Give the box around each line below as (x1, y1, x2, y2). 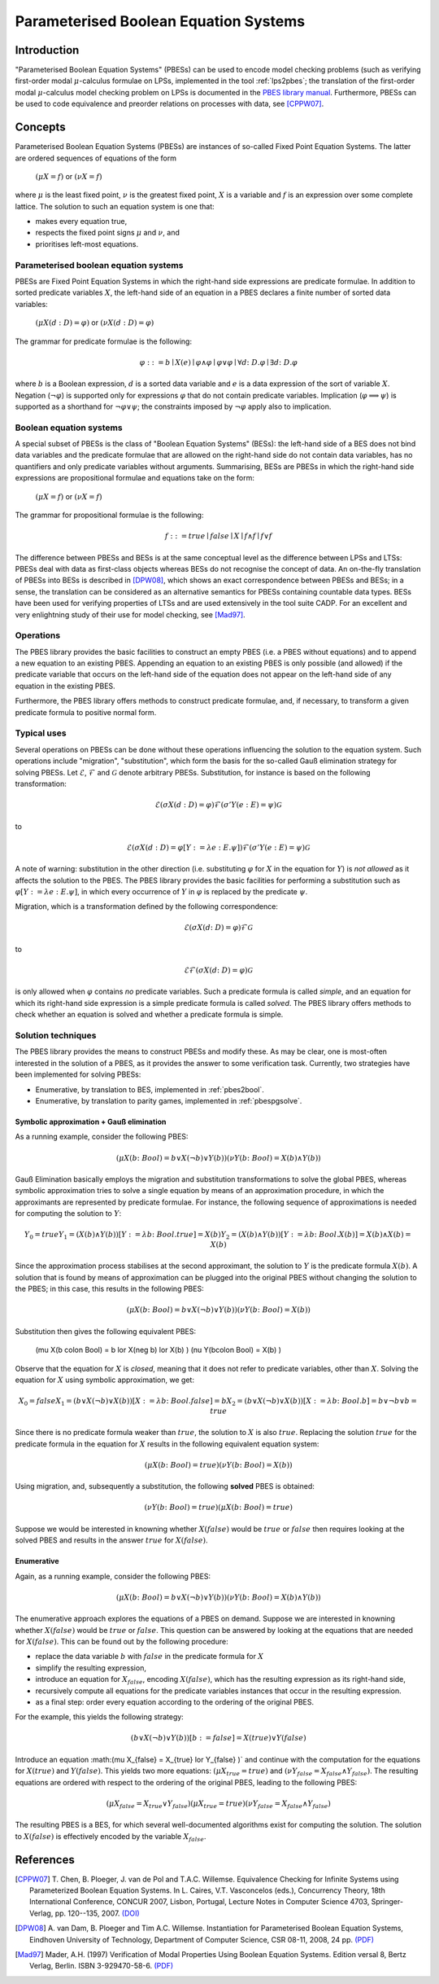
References (15, 1853, 75, 1867)
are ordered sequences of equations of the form (15, 153, 176, 163)
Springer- (371, 1897, 404, 1907)
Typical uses (15, 727, 67, 739)
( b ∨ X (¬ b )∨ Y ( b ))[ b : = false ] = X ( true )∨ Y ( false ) (130, 1733, 306, 1743)
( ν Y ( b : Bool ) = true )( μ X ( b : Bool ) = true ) (144, 1503, 293, 1512)
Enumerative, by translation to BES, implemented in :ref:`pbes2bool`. (35, 1084, 264, 1095)
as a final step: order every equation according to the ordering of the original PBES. (35, 1696, 315, 1706)
